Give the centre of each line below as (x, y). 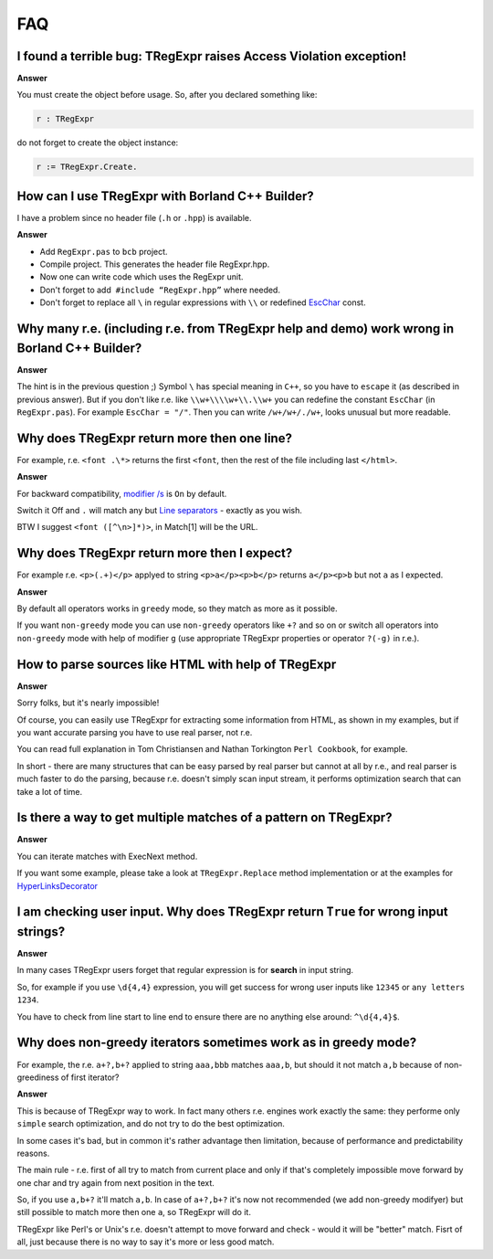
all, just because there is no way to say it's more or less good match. (146, 1242)
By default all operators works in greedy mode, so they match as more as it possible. (177, 608)
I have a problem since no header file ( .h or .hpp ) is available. (134, 217)
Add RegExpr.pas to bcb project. (104, 251)
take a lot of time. (50, 791)
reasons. (33, 1153)
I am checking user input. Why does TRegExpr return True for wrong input (232, 912)
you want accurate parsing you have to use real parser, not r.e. (135, 732)
